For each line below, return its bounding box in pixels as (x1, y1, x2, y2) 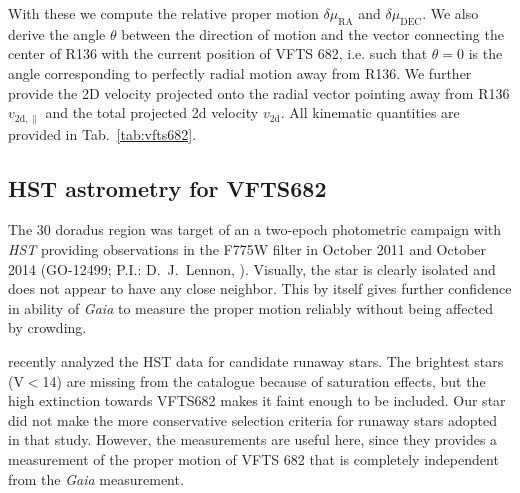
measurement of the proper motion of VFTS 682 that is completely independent (8, 448, 499, 469)
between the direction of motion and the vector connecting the (121, 23, 504, 44)
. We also (422, 3, 479, 23)
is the (468, 43, 503, 64)
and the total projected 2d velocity (45, 102, 259, 123)
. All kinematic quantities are (280, 102, 460, 123)
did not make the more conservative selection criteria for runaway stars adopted (8, 409, 497, 430)
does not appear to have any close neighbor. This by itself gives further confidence (8, 278, 512, 299)
